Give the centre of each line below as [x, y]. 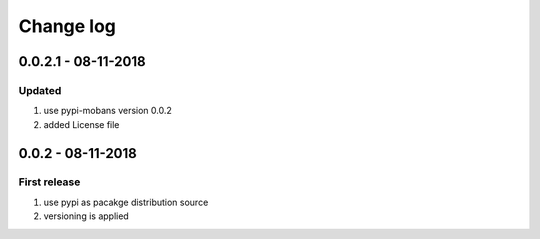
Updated [40, 90]
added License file [81, 124]
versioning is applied [86, 216]
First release [49, 182]
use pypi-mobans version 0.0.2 [107, 111]
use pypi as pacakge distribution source [126, 202]
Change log [67, 26]
